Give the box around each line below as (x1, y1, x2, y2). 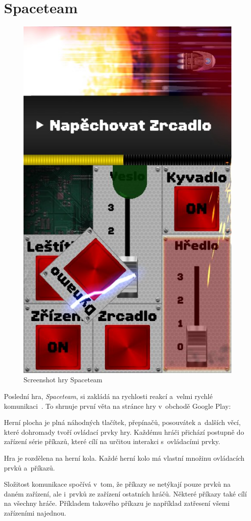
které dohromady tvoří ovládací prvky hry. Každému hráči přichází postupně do (4, 426, 244, 437)
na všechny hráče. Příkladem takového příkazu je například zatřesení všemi (4, 498, 230, 508)
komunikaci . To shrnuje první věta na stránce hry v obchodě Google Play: (4, 400, 231, 411)
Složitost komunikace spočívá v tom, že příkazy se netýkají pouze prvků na (4, 479, 231, 489)
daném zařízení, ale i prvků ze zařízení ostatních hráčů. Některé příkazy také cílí (4, 488, 247, 498)
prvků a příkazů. (4, 462, 55, 472)
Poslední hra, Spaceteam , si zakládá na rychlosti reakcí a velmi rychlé (4, 391, 213, 401)
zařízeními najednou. (4, 507, 66, 518)
